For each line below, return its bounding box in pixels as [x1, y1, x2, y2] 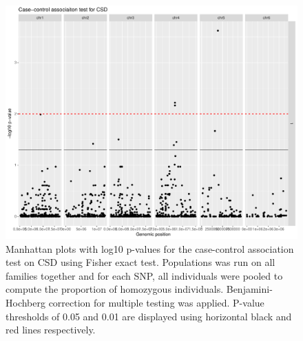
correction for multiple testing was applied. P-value [48, 296, 264, 310]
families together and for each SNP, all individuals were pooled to [6, 268, 283, 282]
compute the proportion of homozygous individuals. [6, 282, 224, 296]
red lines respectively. [6, 322, 96, 337]
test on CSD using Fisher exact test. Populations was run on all [6, 255, 275, 269]
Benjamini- [226, 282, 273, 296]
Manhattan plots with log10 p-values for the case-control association [6, 241, 294, 256]
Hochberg [6, 296, 45, 310]
